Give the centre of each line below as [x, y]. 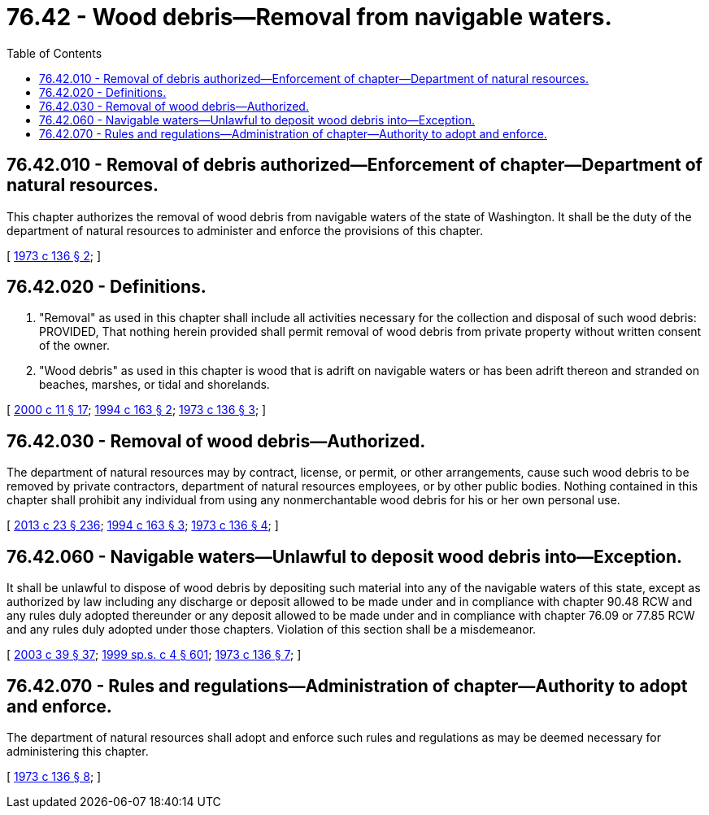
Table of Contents [54, 53]
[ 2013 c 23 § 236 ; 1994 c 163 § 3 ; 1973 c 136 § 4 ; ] [143, 525]
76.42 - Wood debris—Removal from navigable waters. [309, 17]
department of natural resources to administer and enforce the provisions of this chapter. [245, 230]
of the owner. [74, 346]
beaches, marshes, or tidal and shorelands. [154, 385]
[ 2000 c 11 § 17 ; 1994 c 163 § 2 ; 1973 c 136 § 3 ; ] [137, 410]
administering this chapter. [78, 751]
